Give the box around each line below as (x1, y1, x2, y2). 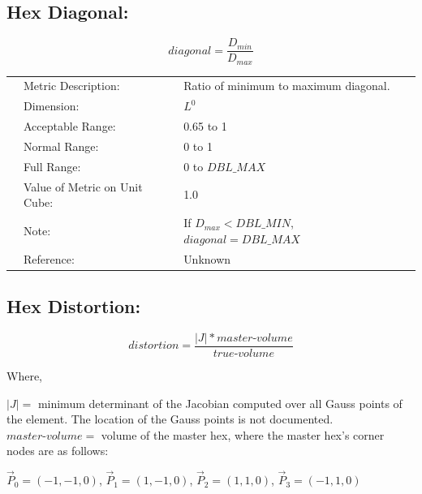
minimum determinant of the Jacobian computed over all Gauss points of (37, 394, 403, 411)
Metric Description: (24, 77, 120, 94)
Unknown (183, 250, 231, 267)
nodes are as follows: (6, 442, 109, 459)
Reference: (24, 250, 75, 267)
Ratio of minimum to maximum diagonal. (183, 77, 390, 94)
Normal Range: (24, 138, 99, 154)
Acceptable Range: (24, 118, 116, 135)
